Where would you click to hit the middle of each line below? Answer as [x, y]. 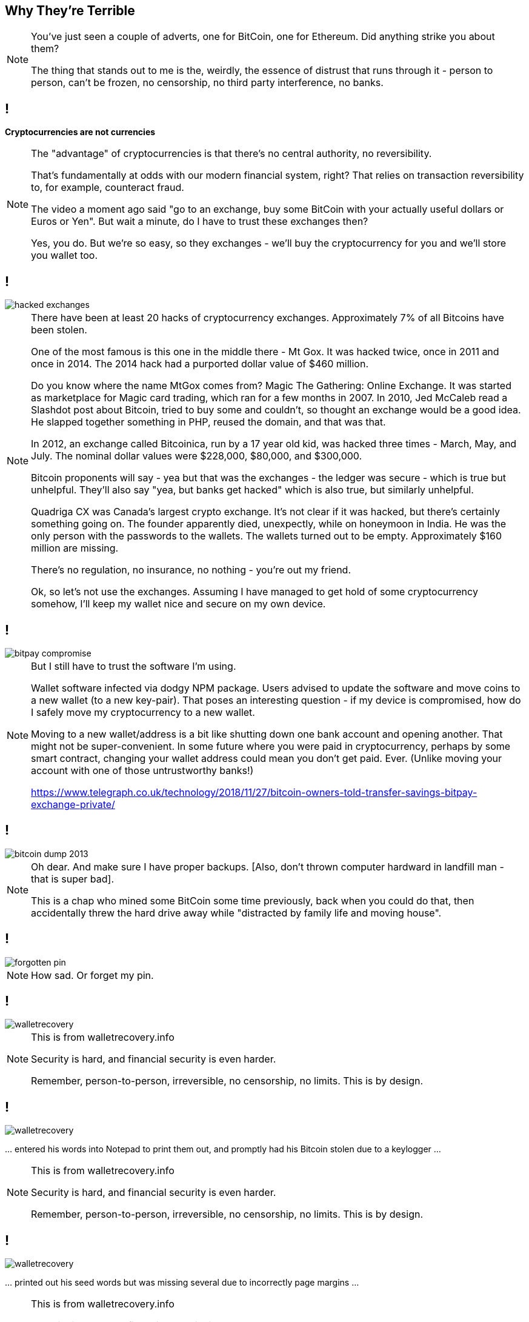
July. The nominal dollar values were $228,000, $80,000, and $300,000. [197, 456]
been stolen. [59, 330]
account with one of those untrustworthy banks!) [142, 770]
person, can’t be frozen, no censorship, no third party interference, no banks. [207, 83]
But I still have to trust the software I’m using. [134, 666]
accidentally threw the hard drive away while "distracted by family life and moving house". [236, 913]
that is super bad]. [73, 879]
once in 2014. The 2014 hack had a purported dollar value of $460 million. [200, 364]
